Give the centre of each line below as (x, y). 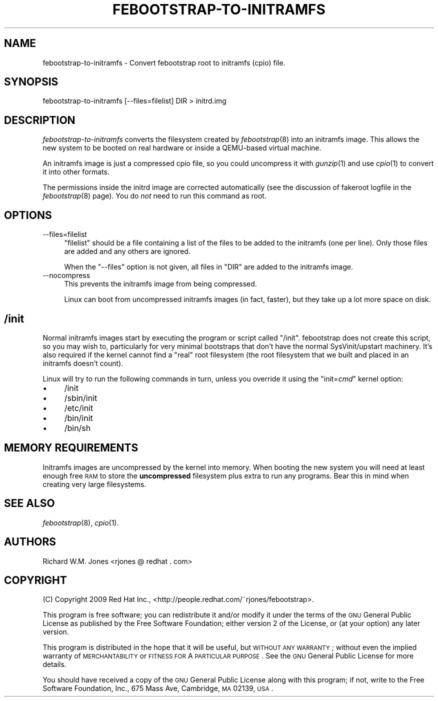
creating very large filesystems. (94, 484)
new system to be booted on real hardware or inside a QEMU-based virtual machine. (182, 148)
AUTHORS (30, 542)
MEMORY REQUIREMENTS (71, 448)
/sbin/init (81, 398)
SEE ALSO (29, 503)
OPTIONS (28, 215)
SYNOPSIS (31, 82)
